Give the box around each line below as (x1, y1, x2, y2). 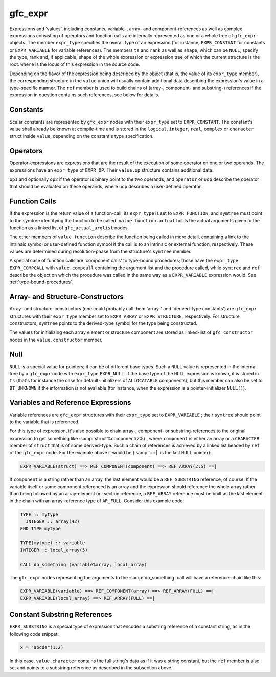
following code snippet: (9, 631, 59, 637)
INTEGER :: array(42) (26, 519, 80, 524)
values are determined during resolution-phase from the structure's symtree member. (9, 248, 192, 254)
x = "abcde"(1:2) (20, 644, 64, 650)
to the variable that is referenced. (9, 419, 80, 425)
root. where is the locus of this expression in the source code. (9, 61, 140, 67)
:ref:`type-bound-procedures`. (9, 279, 74, 285)
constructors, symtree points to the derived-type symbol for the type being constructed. (9, 320, 198, 326)
